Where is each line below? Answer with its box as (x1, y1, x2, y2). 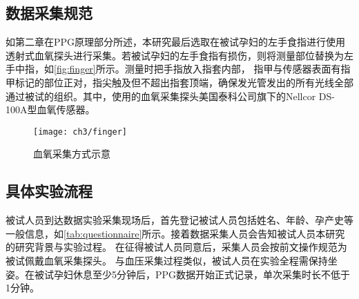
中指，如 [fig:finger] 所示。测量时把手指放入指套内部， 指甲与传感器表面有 (14, 61, 341, 76)
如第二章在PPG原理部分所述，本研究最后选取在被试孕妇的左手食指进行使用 (6, 35, 346, 49)
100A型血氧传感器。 (6, 102, 95, 117)
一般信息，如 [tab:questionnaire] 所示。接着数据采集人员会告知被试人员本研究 (6, 226, 345, 240)
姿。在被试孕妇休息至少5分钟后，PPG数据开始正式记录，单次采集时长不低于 (6, 267, 351, 281)
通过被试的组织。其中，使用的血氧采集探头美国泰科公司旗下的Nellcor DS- (6, 88, 336, 103)
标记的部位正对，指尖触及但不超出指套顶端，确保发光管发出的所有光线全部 (14, 75, 353, 89)
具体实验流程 (6, 180, 93, 202)
